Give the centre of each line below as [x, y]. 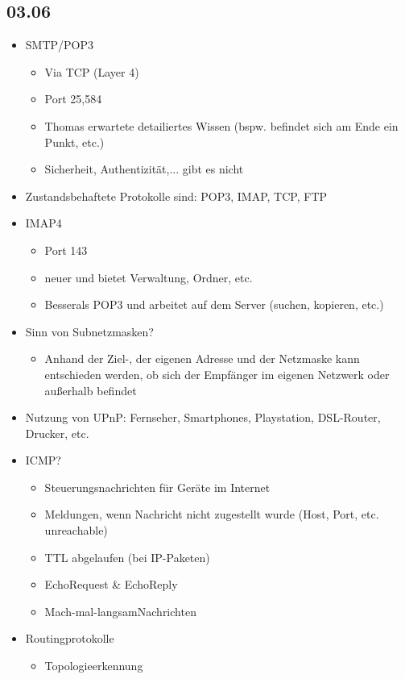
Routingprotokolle [70, 638]
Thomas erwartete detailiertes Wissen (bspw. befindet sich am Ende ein [221, 125]
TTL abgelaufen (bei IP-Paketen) [127, 557]
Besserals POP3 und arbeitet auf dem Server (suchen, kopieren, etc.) [214, 304]
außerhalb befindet [91, 390]
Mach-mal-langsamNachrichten [120, 611]
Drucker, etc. [57, 433]
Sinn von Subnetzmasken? [89, 331]
